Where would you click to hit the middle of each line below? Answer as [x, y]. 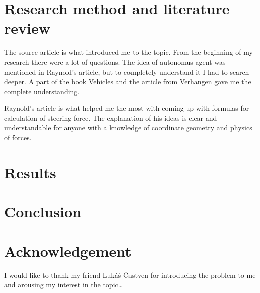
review [27, 28]
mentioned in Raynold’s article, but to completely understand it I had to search [127, 71]
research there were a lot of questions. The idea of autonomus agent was [115, 61]
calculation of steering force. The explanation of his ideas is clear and [111, 118]
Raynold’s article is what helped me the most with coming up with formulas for [127, 108]
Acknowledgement [68, 251]
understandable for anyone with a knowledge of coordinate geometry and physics [128, 128]
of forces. [18, 138]
